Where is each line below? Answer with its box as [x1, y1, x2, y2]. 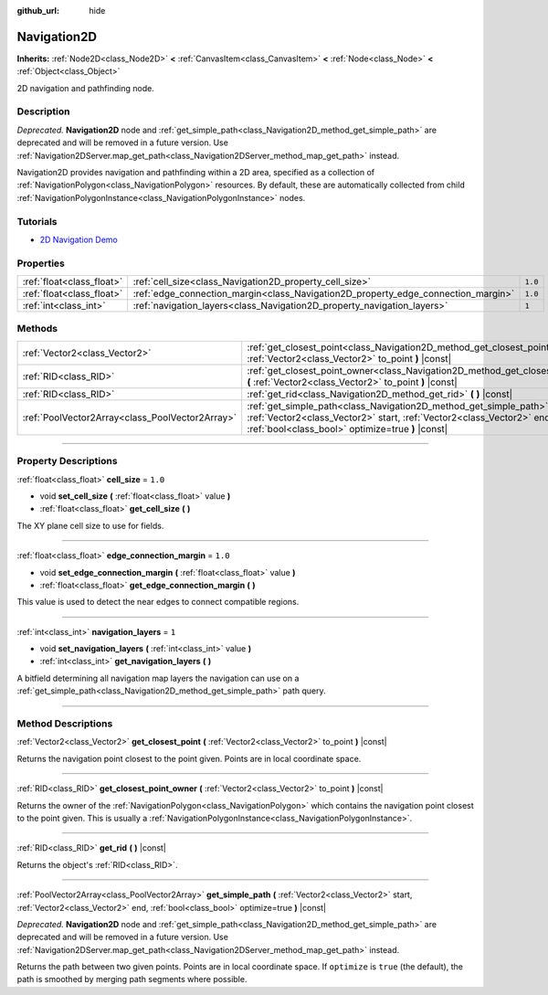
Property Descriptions [16, 455, 118, 468]
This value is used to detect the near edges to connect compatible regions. [16, 597, 300, 608]
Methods [16, 323, 58, 335]
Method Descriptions [16, 717, 113, 730]
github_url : [16, 5, 59, 16]
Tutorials [16, 215, 58, 228]
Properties [16, 257, 66, 270]
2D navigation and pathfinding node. [16, 82, 154, 93]
